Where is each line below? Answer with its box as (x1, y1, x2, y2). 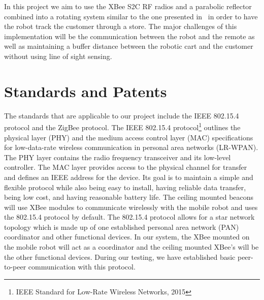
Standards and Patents (4, 80, 167, 101)
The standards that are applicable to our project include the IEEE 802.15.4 (4, 110, 239, 121)
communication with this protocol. (28, 261, 136, 272)
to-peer (4, 261, 26, 272)
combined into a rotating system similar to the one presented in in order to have (4, 11, 258, 21)
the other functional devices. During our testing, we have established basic (4, 251, 236, 262)
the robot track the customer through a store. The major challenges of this (4, 21, 237, 32)
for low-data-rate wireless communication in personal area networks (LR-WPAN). (4, 142, 258, 153)
